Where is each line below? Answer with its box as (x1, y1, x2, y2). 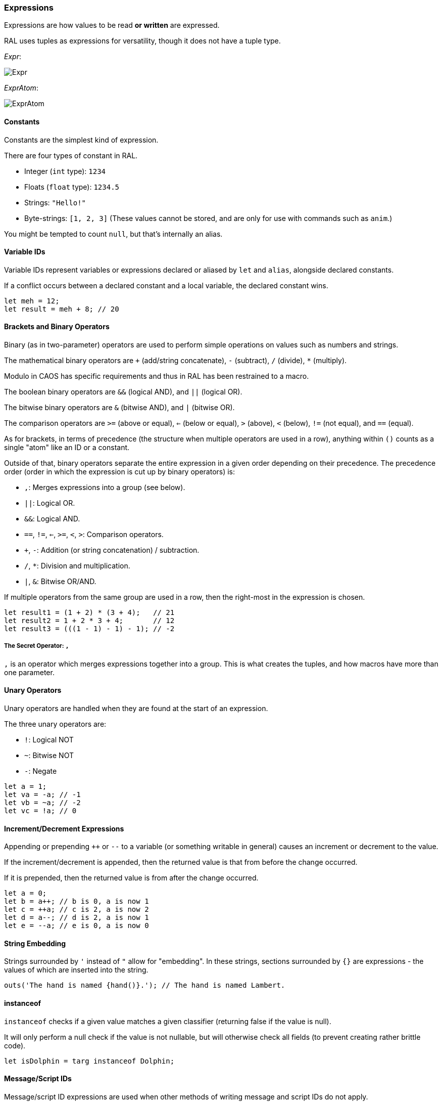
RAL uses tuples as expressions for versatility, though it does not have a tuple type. (4, 36, 281, 46)
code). (4, 1041, 26, 1050)
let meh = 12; (4, 296, 60, 305)
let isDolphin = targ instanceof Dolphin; (4, 1056, 175, 1065)
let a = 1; (4, 782, 47, 791)
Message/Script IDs (4, 1074, 72, 1083)
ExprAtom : (4, 83, 38, 93)
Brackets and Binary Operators (4, 322, 110, 331)
